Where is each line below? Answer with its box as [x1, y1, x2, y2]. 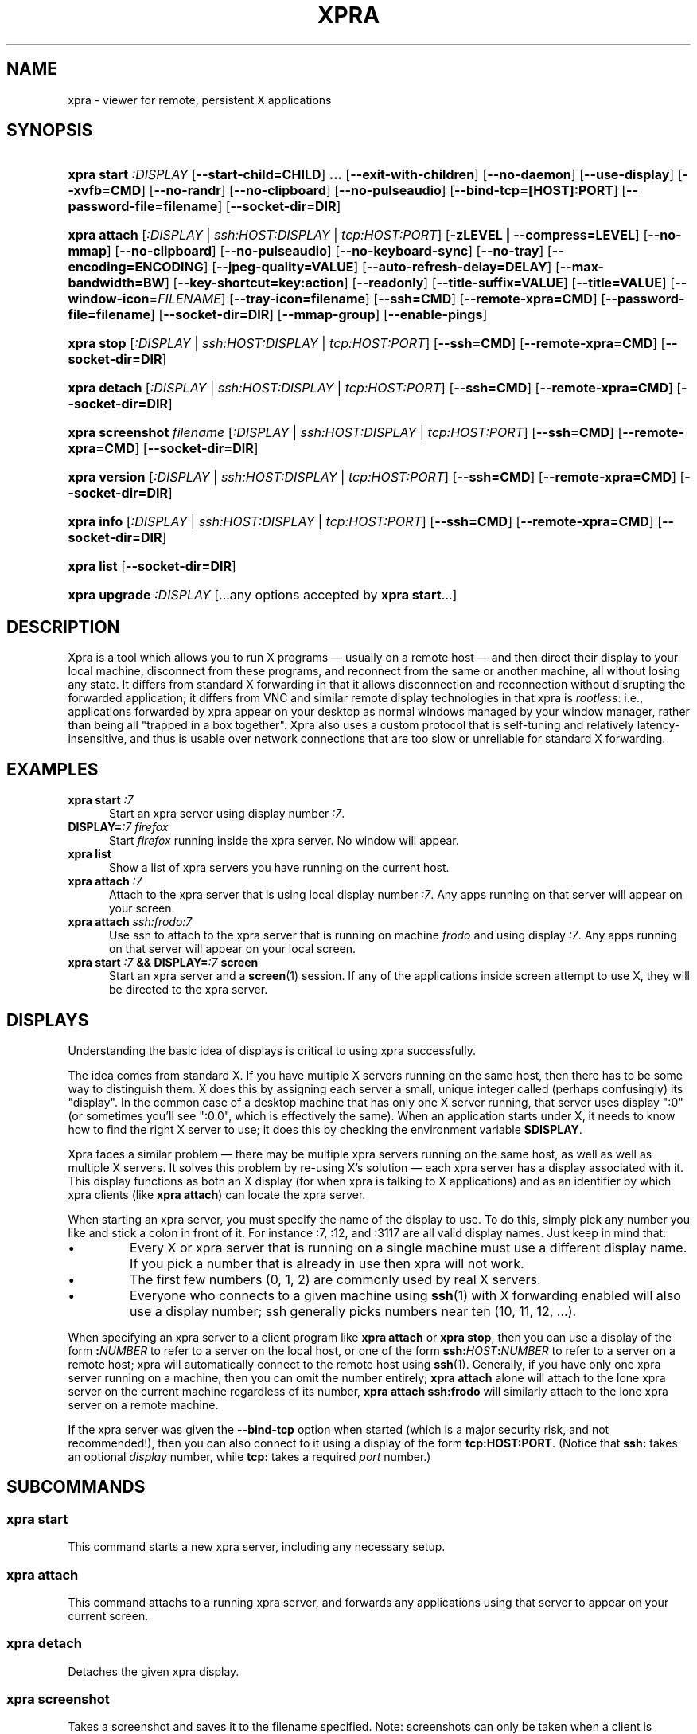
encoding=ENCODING [68, 259, 204, 275]
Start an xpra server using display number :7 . [109, 806, 345, 821]
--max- [559, 259, 605, 275]
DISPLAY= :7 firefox [68, 820, 169, 834]
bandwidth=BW [68, 275, 165, 291]
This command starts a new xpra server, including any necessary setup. [68, 1540, 446, 1554]
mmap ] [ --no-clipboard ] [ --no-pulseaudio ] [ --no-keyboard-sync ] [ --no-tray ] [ [68, 243, 552, 260]
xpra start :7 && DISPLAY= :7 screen [68, 955, 259, 970]
